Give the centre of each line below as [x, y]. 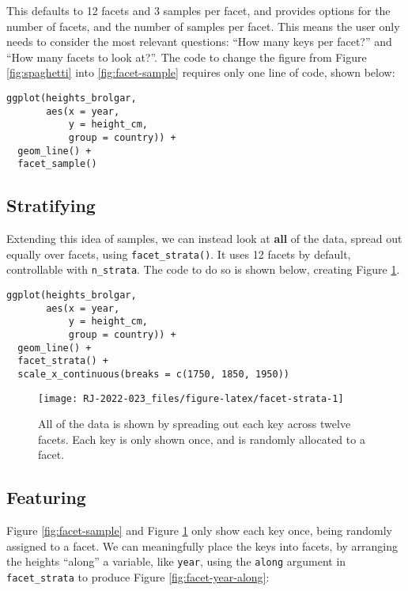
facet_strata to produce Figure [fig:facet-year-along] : [138, 577]
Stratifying [51, 205]
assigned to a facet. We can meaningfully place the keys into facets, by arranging [202, 546]
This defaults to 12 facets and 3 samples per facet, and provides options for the [198, 10]
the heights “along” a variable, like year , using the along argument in [176, 561]
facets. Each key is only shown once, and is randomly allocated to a [202, 439]
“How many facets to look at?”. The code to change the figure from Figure [187, 57]
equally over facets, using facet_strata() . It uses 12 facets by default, [179, 254]
